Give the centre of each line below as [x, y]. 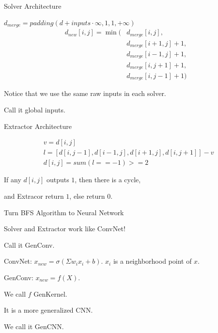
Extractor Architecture [38, 126]
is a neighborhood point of [152, 261]
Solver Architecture [33, 6]
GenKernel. [50, 293]
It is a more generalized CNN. [48, 310]
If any [13, 180]
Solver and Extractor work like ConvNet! [65, 229]
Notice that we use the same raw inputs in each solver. [85, 93]
